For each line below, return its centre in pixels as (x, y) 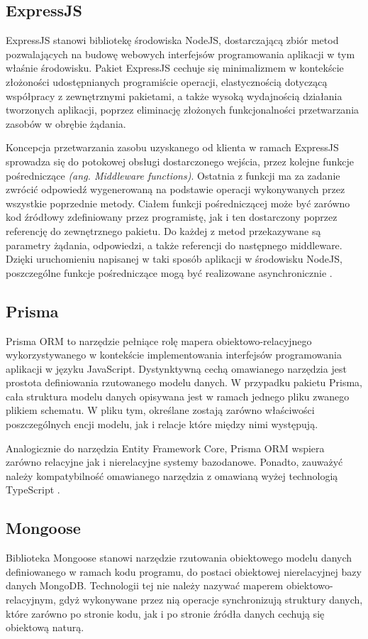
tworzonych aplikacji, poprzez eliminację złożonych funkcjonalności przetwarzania (183, 110)
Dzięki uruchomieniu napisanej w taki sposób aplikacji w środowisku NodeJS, (174, 259)
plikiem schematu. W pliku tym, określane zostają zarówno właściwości (160, 410)
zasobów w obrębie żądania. (66, 123)
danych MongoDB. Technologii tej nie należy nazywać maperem (145, 585)
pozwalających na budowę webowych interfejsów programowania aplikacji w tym (180, 54)
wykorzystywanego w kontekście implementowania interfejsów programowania (174, 355)
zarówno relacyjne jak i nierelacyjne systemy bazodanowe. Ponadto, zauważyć (174, 462)
